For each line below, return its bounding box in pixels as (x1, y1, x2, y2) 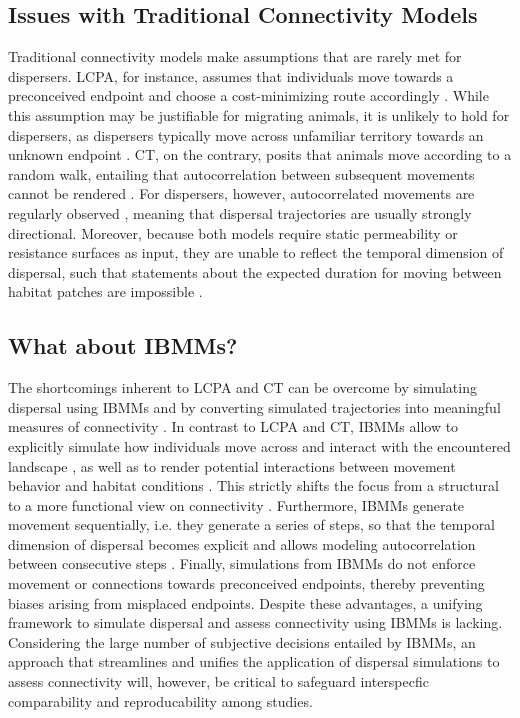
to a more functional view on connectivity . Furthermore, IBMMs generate (8, 494, 465, 515)
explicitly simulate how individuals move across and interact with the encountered (8, 435, 511, 456)
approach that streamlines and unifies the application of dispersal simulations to (8, 651, 500, 672)
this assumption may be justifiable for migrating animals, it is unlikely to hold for (8, 104, 510, 125)
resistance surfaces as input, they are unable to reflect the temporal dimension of (8, 242, 504, 263)
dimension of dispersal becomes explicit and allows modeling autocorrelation (8, 533, 476, 554)
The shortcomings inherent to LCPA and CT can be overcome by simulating (8, 377, 477, 398)
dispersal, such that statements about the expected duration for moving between (8, 261, 502, 282)
